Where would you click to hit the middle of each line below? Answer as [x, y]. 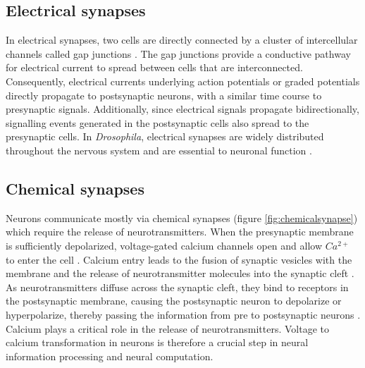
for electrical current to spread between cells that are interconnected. [154, 67]
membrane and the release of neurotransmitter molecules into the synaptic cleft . [180, 273]
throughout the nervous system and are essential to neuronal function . [159, 150]
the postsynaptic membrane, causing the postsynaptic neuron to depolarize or [174, 301]
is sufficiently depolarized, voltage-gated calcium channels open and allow [164, 245]
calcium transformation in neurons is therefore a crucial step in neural [157, 342]
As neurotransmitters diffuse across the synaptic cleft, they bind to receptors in [177, 287]
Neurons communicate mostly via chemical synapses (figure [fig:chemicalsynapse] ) [182, 217]
